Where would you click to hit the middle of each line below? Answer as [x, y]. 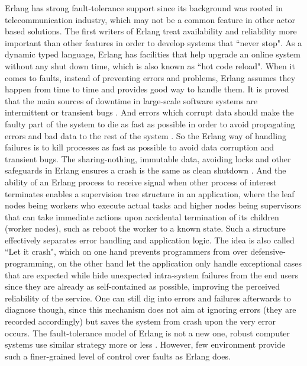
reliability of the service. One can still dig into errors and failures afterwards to [148, 298]
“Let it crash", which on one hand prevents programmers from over [126, 251]
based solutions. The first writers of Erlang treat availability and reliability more [151, 31]
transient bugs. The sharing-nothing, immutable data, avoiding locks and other [148, 158]
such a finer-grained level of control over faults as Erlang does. [118, 356]
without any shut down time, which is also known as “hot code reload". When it [150, 65]
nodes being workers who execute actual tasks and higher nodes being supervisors [153, 205]
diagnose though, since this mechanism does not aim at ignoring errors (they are [151, 309]
